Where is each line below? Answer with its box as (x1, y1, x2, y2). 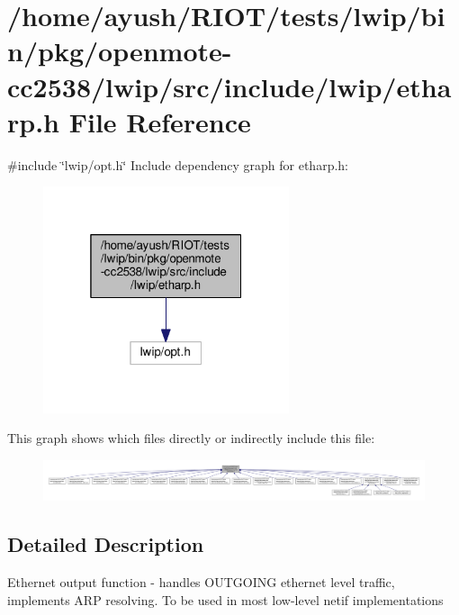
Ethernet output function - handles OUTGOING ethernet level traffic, (7, 573, 395, 591)
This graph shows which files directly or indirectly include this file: (7, 429, 375, 448)
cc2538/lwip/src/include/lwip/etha (7, 68, 452, 104)
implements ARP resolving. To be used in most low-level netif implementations (7, 590, 444, 609)
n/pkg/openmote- (7, 32, 232, 69)
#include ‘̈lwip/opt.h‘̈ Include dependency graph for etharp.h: (7, 155, 348, 174)
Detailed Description (7, 530, 204, 558)
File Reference (68, 103, 251, 140)
